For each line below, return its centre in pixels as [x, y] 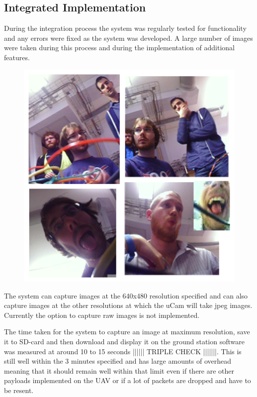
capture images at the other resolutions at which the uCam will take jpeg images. [128, 305]
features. [17, 57]
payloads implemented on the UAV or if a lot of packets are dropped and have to [128, 380]
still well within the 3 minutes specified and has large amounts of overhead [118, 361]
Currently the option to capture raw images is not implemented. [102, 315]
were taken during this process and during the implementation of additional [119, 48]
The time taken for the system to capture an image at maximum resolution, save [127, 332]
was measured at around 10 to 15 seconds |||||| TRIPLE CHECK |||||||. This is [123, 351]
